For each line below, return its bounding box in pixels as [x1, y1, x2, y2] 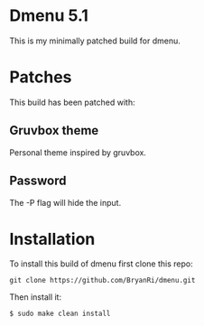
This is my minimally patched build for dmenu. [9, 35, 181, 46]
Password [9, 173, 67, 189]
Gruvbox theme [9, 123, 99, 138]
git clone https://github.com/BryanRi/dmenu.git [9, 276, 196, 285]
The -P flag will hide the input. [9, 197, 122, 208]
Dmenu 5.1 [9, 5, 88, 26]
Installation [9, 228, 96, 249]
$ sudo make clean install [9, 309, 111, 319]
